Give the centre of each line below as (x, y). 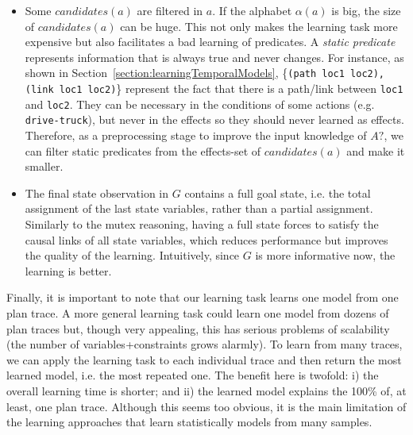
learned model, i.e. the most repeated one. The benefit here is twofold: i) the (193, 375)
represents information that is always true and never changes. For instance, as (214, 57)
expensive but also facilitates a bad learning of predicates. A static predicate (210, 42)
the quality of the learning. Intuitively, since (132, 255)
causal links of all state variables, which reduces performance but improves (206, 239)
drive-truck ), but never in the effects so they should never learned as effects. (214, 119)
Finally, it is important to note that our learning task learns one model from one (203, 297)
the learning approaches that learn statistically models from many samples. (189, 422)
